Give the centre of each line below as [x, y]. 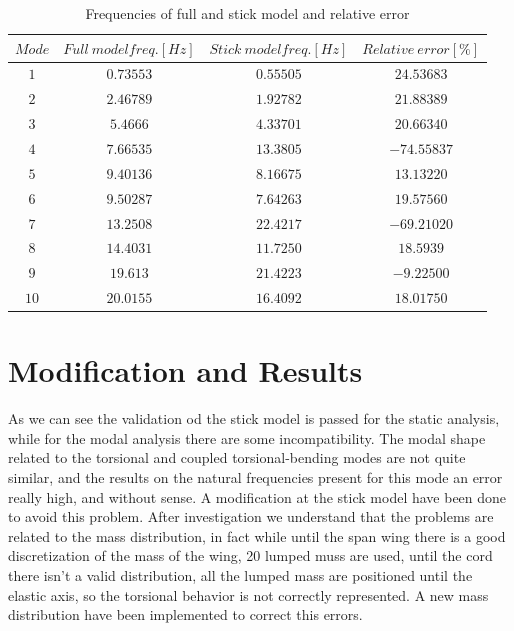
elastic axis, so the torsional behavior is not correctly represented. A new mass [248, 594]
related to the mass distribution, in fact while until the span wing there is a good [257, 535]
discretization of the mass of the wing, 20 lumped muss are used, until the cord [250, 555]
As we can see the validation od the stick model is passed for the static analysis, [254, 418]
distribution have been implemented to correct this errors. [185, 614]
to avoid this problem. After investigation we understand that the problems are [251, 516]
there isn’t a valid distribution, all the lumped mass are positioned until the [240, 575]
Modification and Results [185, 370]
